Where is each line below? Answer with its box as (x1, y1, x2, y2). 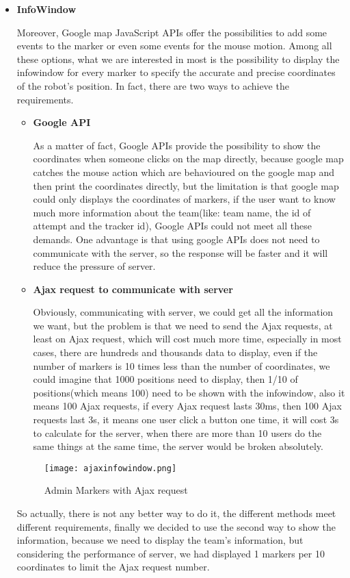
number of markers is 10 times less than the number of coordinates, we (33, 358, 330, 373)
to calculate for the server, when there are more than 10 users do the (33, 425, 322, 440)
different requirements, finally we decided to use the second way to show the (16, 519, 336, 533)
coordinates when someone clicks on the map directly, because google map (33, 151, 344, 166)
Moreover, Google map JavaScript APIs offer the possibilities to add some (16, 25, 327, 39)
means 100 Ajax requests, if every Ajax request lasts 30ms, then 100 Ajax (33, 399, 342, 413)
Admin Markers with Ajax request (44, 483, 188, 497)
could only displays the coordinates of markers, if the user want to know (33, 192, 336, 206)
